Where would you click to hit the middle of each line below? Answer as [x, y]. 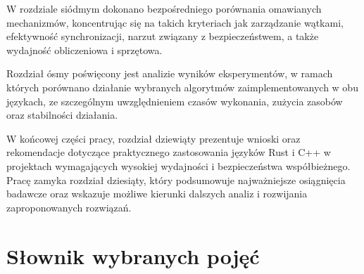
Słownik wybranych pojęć [133, 255]
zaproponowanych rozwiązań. [69, 207]
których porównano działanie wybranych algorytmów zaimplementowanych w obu [182, 87]
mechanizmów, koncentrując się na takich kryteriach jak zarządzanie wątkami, [175, 22]
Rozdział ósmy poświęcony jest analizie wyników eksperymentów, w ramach [170, 73]
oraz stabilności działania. [62, 115]
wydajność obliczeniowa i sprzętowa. [84, 50]
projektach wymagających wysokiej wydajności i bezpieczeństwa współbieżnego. [178, 165]
